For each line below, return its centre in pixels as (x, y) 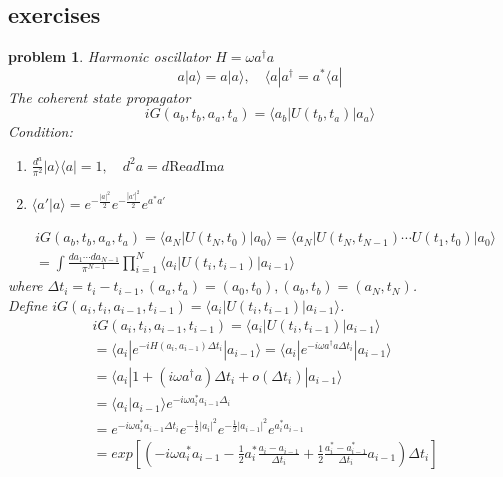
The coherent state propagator (99, 96)
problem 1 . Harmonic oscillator (109, 56)
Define (28, 305)
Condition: (40, 131)
